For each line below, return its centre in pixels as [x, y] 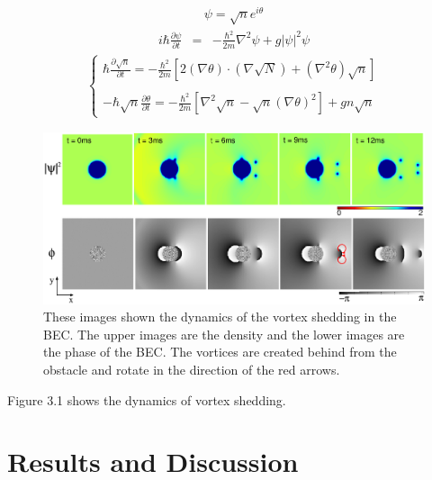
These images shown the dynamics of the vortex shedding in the [220, 317]
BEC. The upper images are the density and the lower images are [224, 334]
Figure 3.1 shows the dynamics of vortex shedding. [147, 399]
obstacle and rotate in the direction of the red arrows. [192, 369]
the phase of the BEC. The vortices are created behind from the [220, 352]
